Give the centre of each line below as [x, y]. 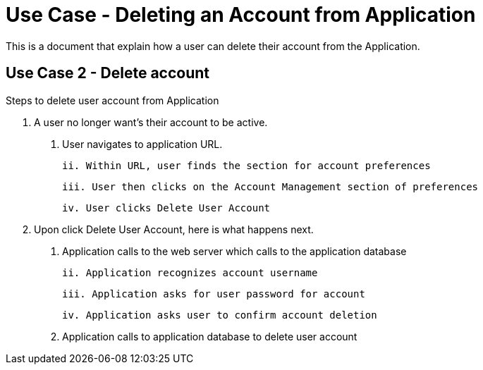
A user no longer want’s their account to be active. [151, 122]
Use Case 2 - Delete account [108, 73]
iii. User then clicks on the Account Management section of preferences [270, 186]
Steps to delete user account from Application [112, 100]
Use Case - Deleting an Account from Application [241, 15]
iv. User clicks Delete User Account [166, 208]
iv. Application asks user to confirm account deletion [220, 315]
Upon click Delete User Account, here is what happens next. [174, 229]
